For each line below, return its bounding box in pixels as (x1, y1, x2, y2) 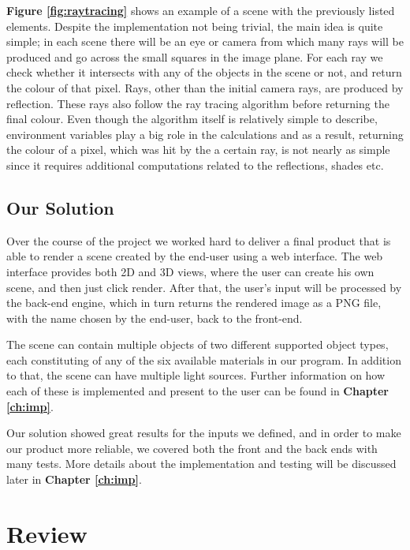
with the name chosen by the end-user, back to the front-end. (6, 309, 303, 326)
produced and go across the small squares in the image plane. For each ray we (6, 48, 383, 65)
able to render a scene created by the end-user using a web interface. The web (6, 248, 383, 264)
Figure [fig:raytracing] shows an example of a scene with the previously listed (6, 2, 395, 18)
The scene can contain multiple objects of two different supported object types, (6, 336, 389, 353)
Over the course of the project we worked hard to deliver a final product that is (6, 232, 391, 249)
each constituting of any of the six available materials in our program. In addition (6, 351, 401, 368)
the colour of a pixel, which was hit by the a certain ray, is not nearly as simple (6, 141, 390, 158)
